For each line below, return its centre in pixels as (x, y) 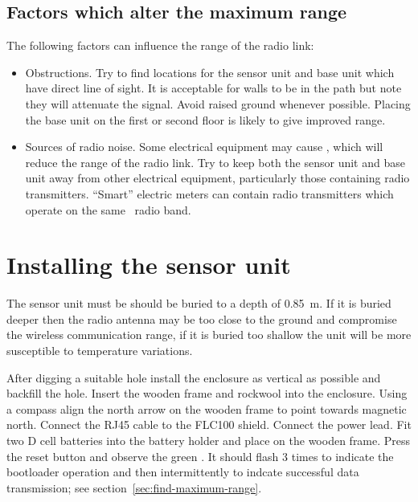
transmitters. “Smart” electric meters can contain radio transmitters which (209, 193)
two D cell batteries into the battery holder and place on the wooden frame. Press (209, 441)
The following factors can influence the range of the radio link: (160, 45)
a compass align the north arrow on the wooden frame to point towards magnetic (207, 408)
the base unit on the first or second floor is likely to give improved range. (205, 119)
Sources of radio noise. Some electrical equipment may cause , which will (204, 147)
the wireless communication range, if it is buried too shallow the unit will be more (209, 335)
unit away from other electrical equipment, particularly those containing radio (217, 178)
